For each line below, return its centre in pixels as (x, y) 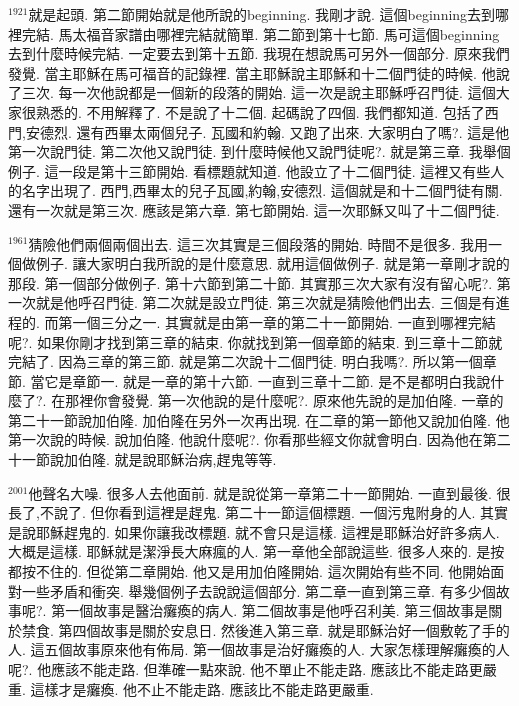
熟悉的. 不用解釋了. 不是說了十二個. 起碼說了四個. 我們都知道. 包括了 (260, 111)
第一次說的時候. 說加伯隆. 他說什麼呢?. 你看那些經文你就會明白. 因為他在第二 (259, 439)
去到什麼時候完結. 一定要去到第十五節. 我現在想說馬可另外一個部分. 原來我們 (259, 53)
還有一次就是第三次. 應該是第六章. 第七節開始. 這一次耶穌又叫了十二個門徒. (254, 209)
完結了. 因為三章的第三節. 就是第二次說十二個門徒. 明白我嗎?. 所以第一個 (245, 361)
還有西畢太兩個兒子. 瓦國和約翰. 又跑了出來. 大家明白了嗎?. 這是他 (293, 131)
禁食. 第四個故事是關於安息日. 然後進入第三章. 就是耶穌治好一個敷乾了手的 (265, 629)
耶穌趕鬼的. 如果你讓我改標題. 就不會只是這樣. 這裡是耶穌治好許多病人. (267, 531)
